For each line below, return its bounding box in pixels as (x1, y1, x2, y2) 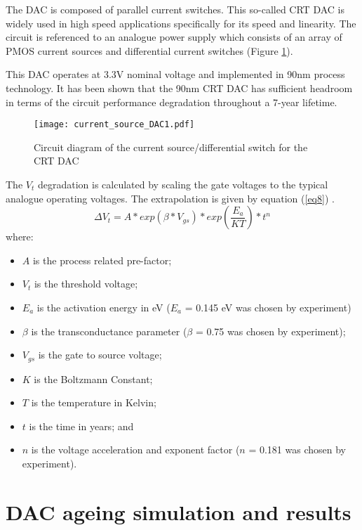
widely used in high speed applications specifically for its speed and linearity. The (6, 15, 356, 30)
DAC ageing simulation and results (6, 497, 351, 526)
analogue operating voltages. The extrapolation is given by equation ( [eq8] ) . (6, 190, 335, 205)
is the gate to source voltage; (38, 347, 162, 362)
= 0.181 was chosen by (248, 442, 346, 457)
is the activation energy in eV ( (36, 299, 170, 314)
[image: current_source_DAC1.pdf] (34, 119, 195, 130)
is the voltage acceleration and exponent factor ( (31, 442, 240, 457)
